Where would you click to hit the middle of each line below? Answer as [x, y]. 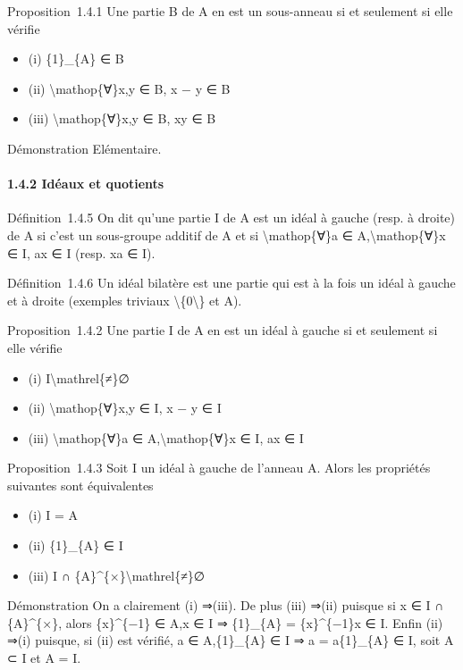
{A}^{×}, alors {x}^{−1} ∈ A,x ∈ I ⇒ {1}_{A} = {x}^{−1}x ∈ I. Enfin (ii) [225, 622]
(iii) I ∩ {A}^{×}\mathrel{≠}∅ [117, 575]
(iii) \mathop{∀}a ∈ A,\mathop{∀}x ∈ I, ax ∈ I [166, 437]
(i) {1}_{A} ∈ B [76, 59]
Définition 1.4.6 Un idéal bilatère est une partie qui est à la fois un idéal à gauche [231, 283]
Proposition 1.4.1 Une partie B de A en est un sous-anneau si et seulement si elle [230, 11]
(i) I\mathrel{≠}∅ [79, 377]
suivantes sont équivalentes [80, 485]
